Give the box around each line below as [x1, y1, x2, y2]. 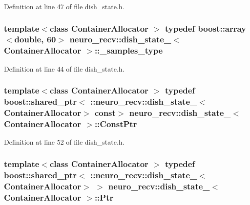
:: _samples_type [94, 44, 163, 56]
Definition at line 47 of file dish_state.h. [4, 1, 125, 11]
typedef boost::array [165, 22, 247, 34]
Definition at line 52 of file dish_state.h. [4, 137, 125, 147]
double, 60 [14, 33, 56, 45]
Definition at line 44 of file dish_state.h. [4, 63, 125, 74]
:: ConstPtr [94, 117, 137, 130]
